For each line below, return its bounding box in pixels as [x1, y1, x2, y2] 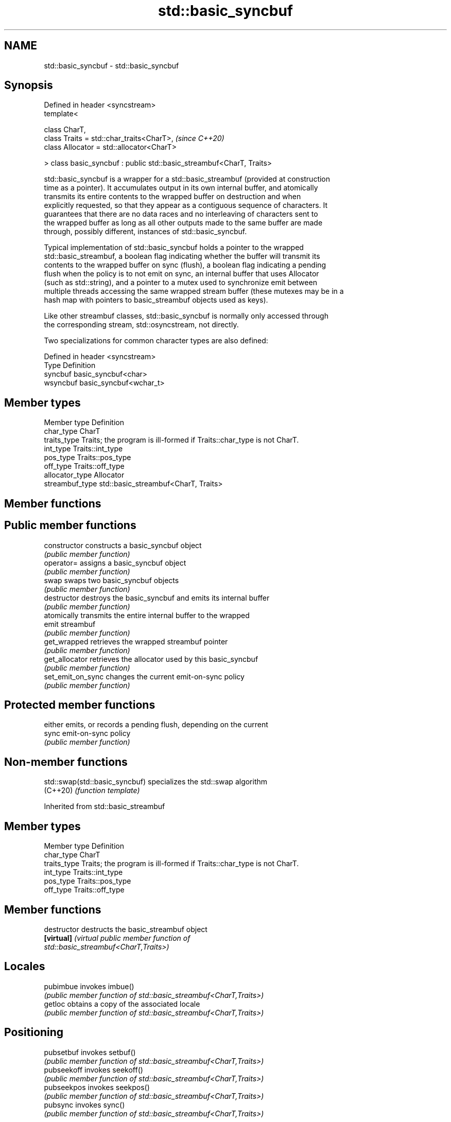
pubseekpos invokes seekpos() [44, 1082, 150, 1092]
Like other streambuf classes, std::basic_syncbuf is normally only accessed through [44, 311, 328, 321]
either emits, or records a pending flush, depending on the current [44, 720, 268, 729]
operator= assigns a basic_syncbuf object [44, 558, 186, 567]
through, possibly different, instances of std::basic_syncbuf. [44, 227, 247, 236]
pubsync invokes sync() [44, 1100, 125, 1109]
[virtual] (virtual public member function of [44, 933, 190, 942]
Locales [4, 960, 45, 973]
